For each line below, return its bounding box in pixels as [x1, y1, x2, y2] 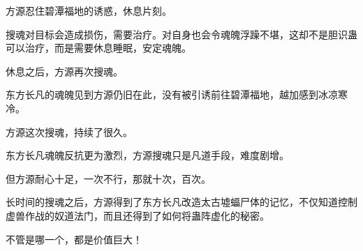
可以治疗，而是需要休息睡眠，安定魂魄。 [6, 40, 191, 55]
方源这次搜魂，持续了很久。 [6, 124, 133, 139]
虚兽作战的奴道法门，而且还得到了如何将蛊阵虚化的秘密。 [6, 208, 269, 222]
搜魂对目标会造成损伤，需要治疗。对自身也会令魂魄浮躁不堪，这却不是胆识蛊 [6, 26, 357, 41]
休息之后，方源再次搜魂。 [6, 63, 123, 78]
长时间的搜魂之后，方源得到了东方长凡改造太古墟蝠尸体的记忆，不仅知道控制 [6, 195, 357, 209]
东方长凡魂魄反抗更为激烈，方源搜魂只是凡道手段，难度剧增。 [6, 148, 289, 162]
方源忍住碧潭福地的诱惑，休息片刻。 [6, 3, 172, 17]
